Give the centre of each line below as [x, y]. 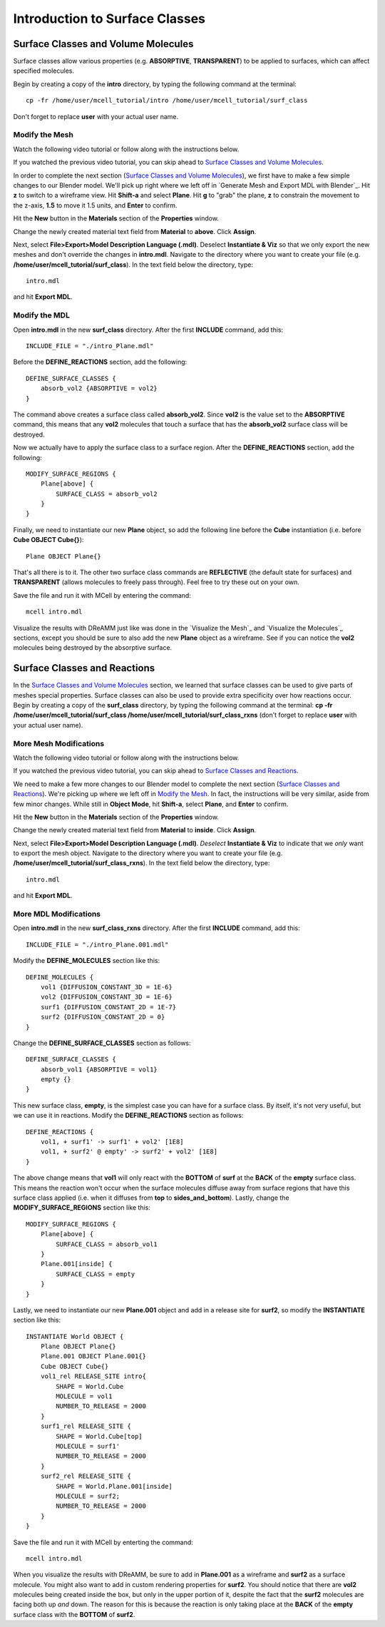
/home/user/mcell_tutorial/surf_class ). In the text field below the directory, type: [133, 265]
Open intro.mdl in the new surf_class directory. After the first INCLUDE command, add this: [148, 330]
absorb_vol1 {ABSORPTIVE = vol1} [99, 1069]
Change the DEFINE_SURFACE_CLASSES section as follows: [102, 1043]
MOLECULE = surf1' [88, 1446]
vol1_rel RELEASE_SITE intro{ [93, 1376]
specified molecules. [44, 71]
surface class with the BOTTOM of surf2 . [74, 1614]
